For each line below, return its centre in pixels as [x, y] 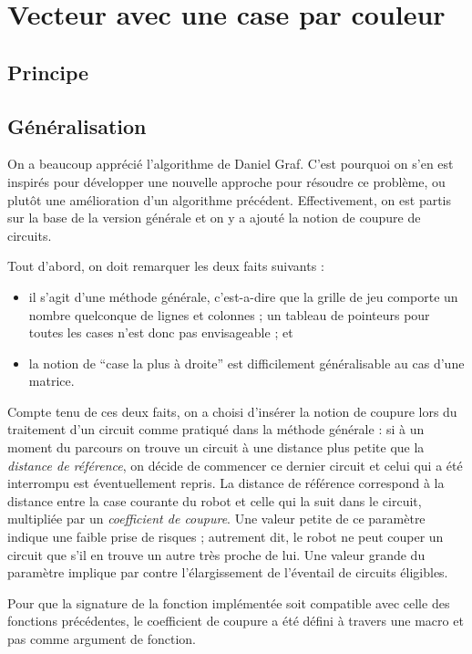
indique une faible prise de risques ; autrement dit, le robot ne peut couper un [226, 537]
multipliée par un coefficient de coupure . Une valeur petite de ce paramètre [216, 519]
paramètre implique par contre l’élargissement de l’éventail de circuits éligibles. [228, 572]
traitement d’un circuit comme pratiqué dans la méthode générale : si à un [216, 429]
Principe [48, 72]
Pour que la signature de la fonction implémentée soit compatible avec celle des [229, 602]
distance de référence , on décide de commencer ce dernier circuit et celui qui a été [235, 465]
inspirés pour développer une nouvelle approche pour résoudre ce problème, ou [226, 181]
